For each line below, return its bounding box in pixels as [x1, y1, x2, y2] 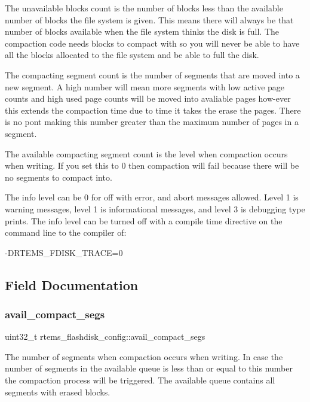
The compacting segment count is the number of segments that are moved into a [5, 68, 300, 81]
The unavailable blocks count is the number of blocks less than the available [5, 2, 283, 14]
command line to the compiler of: [5, 226, 127, 239]
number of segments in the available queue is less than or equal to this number [5, 362, 293, 374]
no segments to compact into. [5, 170, 112, 183]
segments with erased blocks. [5, 385, 111, 398]
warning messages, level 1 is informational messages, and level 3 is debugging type [5, 202, 305, 215]
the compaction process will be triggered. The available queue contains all [5, 374, 275, 386]
